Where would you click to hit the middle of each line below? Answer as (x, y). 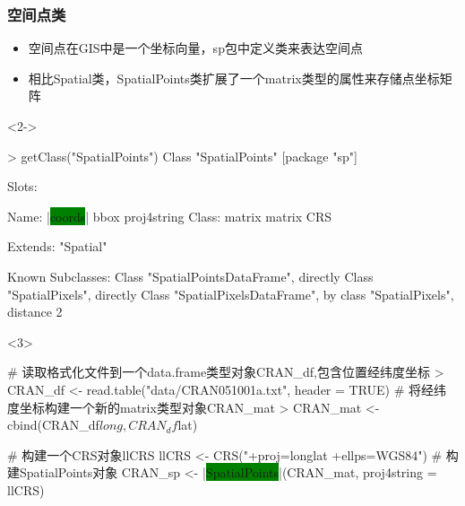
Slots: (22, 186)
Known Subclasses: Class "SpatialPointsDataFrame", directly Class (190, 276)
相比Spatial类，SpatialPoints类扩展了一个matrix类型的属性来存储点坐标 (234, 78)
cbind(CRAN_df (53, 425)
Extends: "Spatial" (57, 246)
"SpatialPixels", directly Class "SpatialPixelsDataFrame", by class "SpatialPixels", (231, 294)
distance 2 (35, 312)
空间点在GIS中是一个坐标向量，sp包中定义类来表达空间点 (195, 48)
